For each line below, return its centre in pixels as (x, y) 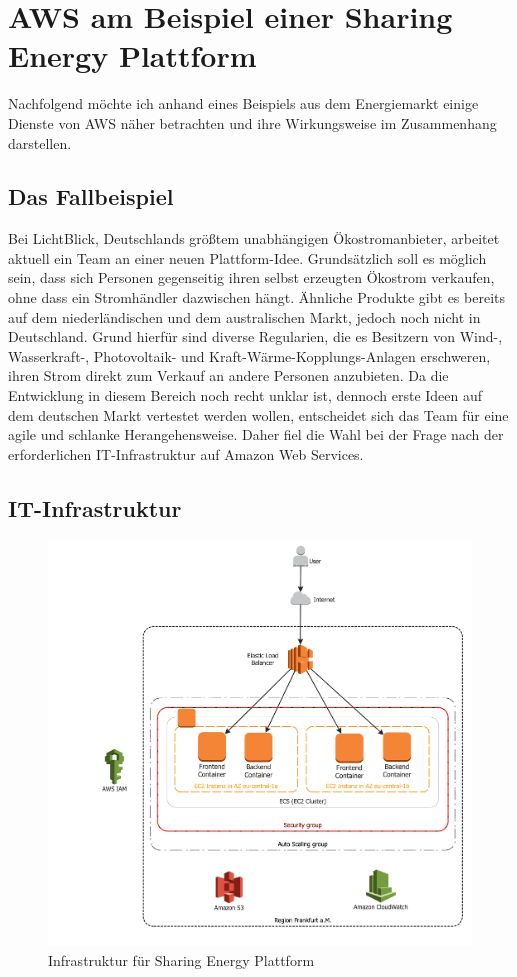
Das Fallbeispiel (91, 196)
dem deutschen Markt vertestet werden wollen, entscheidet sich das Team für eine (258, 414)
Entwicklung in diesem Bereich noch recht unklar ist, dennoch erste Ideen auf (245, 395)
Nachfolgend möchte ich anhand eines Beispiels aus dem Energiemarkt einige (243, 103)
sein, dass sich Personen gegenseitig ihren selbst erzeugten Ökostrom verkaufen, (251, 277)
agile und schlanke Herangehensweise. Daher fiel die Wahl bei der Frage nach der (256, 434)
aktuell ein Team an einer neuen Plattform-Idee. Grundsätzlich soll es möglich (247, 257)
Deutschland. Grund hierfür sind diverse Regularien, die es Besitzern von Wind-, (255, 336)
